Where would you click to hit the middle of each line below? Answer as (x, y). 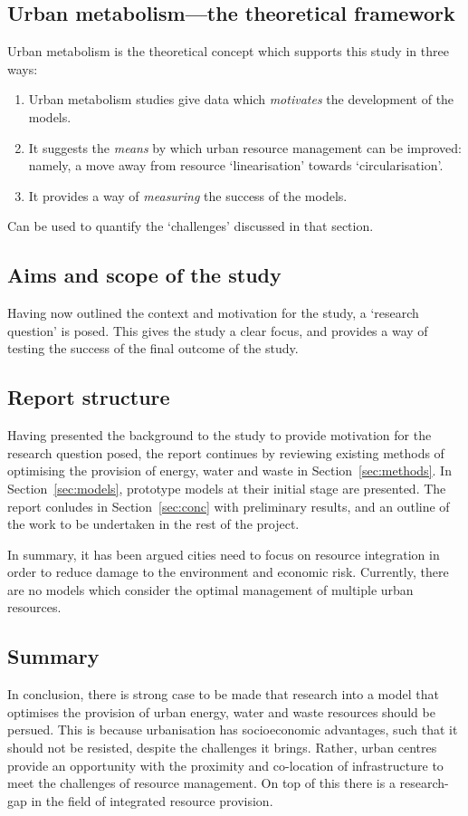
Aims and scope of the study (144, 275)
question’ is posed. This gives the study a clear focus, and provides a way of (218, 330)
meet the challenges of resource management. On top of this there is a (201, 783)
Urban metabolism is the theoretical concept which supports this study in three (228, 51)
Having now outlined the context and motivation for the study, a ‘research (213, 313)
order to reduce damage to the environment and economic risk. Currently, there (228, 572)
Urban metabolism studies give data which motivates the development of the (241, 99)
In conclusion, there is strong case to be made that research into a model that (223, 694)
